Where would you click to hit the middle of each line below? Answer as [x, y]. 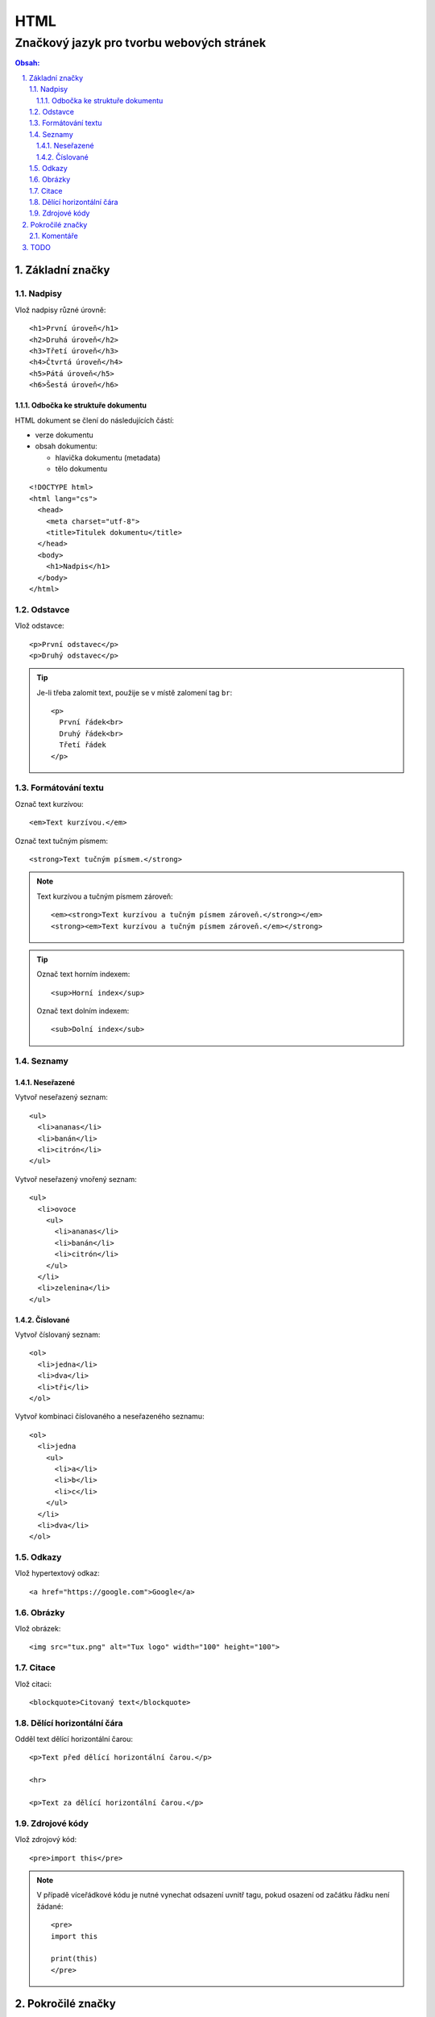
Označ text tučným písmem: [62, 841]
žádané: [50, 1906]
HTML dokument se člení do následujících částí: [95, 420]
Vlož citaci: [33, 1684]
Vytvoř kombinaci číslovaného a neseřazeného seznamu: [110, 1417]
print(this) [75, 1959]
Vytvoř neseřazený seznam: [61, 1097]
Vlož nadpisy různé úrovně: [60, 310]
